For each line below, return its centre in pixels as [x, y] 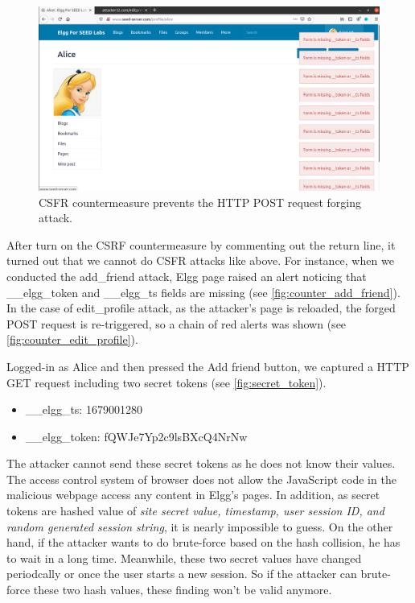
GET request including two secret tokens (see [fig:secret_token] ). [166, 382]
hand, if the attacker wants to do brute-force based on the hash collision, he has [203, 542]
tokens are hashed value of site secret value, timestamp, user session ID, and [195, 511]
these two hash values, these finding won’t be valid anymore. [183, 590]
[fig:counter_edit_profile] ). [72, 339]
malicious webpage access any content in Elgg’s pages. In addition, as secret [193, 495]
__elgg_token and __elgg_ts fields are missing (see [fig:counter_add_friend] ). [203, 292]
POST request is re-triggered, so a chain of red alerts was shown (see [177, 323]
